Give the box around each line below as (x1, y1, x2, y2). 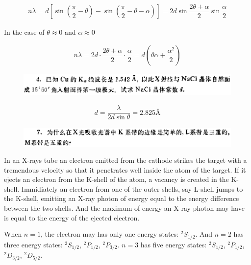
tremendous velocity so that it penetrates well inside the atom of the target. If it (4, 164, 246, 175)
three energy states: (4, 239, 63, 249)
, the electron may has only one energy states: (40, 229, 178, 239)
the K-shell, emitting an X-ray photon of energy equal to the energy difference (4, 193, 239, 203)
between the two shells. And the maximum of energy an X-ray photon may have (4, 203, 245, 213)
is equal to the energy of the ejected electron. (4, 212, 140, 222)
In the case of (4, 26, 45, 37)
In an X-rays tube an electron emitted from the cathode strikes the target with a (4, 155, 247, 165)
